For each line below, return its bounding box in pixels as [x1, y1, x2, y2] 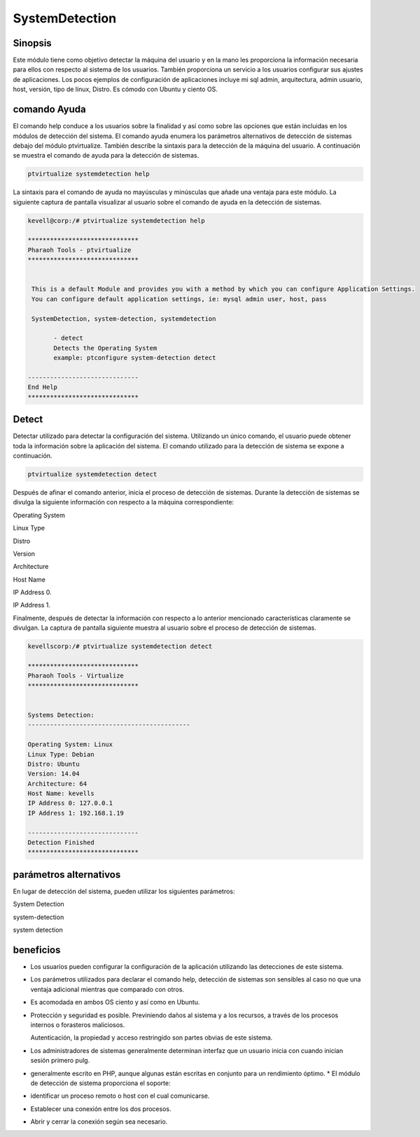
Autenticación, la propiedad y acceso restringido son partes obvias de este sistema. [30, 1033, 273, 1042]
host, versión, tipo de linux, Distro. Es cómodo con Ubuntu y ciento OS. [13, 85, 218, 94]
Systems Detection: [27, 711, 94, 719]
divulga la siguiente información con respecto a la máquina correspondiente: [13, 498, 234, 507]
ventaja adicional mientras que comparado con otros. [30, 985, 185, 993]
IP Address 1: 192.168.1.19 [27, 809, 124, 817]
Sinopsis [13, 37, 52, 49]
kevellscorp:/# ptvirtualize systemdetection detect [27, 642, 213, 651]
